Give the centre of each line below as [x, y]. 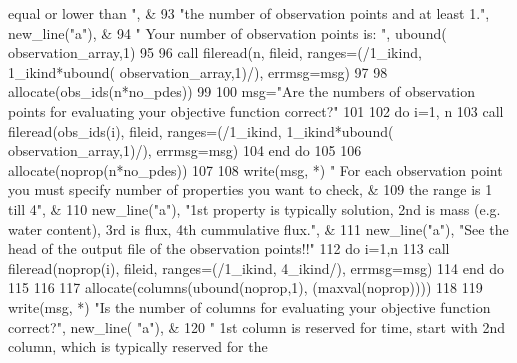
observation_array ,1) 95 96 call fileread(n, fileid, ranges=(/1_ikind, [215, 52]
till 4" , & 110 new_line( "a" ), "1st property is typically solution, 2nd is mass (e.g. [254, 208]
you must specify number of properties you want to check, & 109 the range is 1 [250, 189]
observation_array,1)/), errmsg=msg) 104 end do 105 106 [185, 150]
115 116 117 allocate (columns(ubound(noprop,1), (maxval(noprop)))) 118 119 [245, 287]
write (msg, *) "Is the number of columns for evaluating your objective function [249, 306]
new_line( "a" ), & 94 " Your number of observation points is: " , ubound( [227, 32]
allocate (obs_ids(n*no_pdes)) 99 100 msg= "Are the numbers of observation [242, 91]
